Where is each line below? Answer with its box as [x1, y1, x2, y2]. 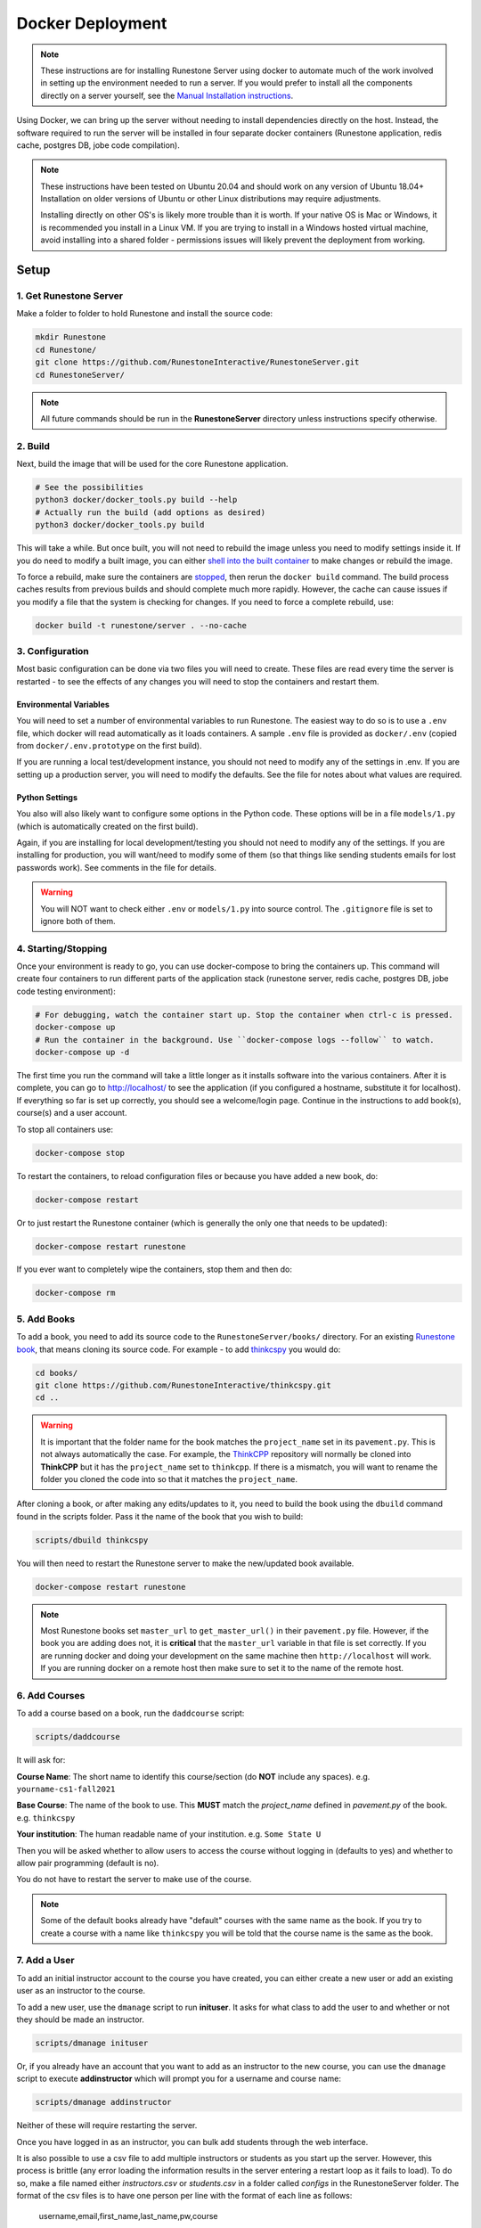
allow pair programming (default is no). [16, 1858, 159, 1869]
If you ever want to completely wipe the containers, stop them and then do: [16, 1264, 293, 1274]
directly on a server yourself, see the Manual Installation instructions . [40, 90, 294, 101]
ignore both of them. [40, 915, 116, 926]
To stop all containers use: [16, 1124, 114, 1134]
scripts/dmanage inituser [35, 2037, 149, 2048]
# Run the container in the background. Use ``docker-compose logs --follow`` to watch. [35, 1035, 436, 1044]
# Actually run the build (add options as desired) [35, 507, 266, 517]
